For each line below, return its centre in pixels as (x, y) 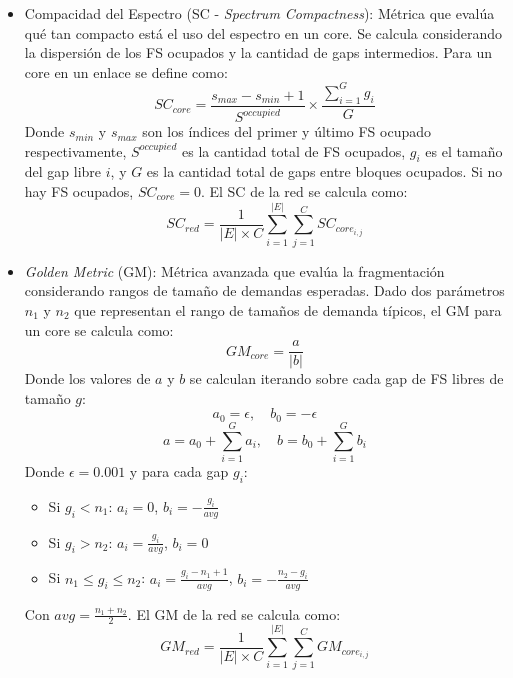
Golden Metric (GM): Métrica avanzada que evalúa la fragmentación (234, 270)
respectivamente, (75, 150)
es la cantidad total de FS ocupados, (293, 150)
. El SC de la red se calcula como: (304, 191)
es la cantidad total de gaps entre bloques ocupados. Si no (324, 171)
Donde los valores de (87, 378)
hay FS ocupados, (79, 191)
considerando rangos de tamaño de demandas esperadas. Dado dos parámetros (264, 290)
